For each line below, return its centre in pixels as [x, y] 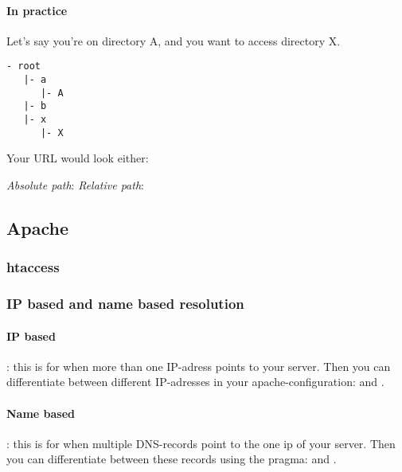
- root [23, 66]
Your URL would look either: [78, 158]
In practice [37, 10]
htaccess [33, 267]
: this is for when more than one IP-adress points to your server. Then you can [199, 366]
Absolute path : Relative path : [75, 184]
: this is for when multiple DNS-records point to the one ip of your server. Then [201, 443]
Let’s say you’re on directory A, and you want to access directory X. [174, 40]
